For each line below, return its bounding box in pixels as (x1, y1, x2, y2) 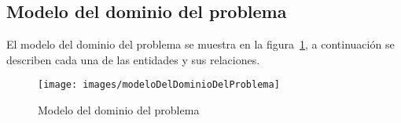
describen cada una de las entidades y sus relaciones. (6, 51, 260, 67)
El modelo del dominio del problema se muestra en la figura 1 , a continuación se (6, 36, 395, 52)
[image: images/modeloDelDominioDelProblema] (38, 79, 280, 91)
